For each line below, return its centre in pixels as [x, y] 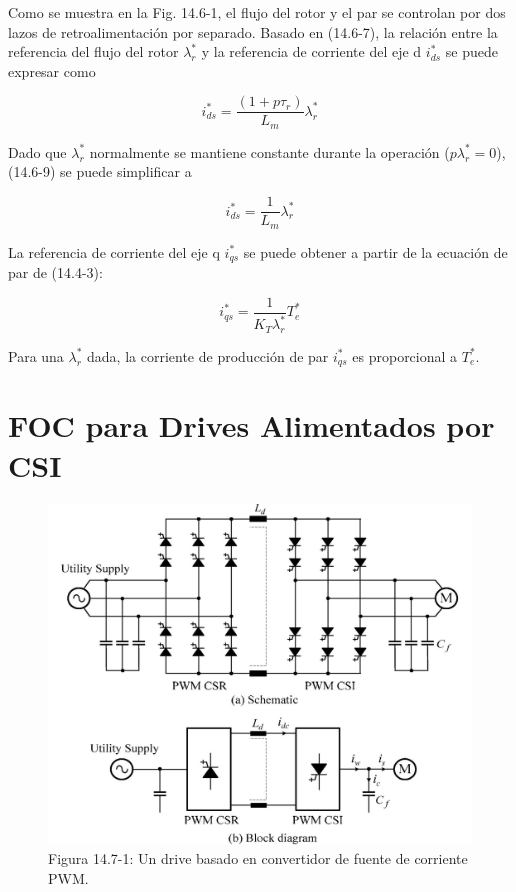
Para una [36, 355]
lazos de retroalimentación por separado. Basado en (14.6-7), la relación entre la [253, 31]
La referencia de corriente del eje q [114, 251]
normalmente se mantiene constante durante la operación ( [269, 151]
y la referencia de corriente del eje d [311, 51]
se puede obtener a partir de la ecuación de [375, 251]
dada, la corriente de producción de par [208, 355]
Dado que [37, 151]
